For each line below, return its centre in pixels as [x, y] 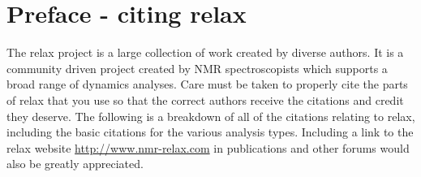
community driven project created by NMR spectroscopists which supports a [197, 68]
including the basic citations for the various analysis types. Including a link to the [210, 132]
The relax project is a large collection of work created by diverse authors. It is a [205, 52]
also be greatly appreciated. [75, 164]
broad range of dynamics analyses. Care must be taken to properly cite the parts [207, 84]
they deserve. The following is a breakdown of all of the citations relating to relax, [211, 116]
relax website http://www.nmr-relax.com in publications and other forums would [208, 147]
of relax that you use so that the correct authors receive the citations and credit [205, 99]
